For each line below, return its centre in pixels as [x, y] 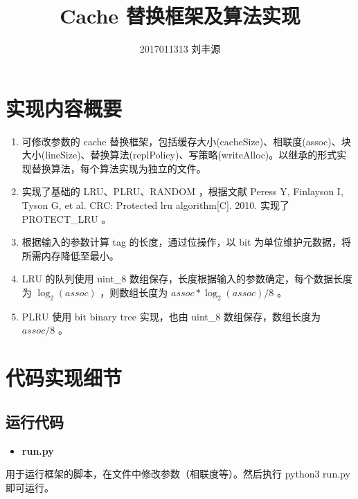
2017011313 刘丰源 [180, 49]
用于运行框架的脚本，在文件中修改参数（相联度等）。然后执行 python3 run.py [178, 474]
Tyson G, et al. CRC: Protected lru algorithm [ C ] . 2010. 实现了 [155, 205]
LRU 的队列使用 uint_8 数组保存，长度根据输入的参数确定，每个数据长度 [187, 279]
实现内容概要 [64, 108]
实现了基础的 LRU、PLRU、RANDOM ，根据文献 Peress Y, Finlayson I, [182, 191]
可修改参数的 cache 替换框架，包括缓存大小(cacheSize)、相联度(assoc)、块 [186, 141]
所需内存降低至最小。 [70, 255]
